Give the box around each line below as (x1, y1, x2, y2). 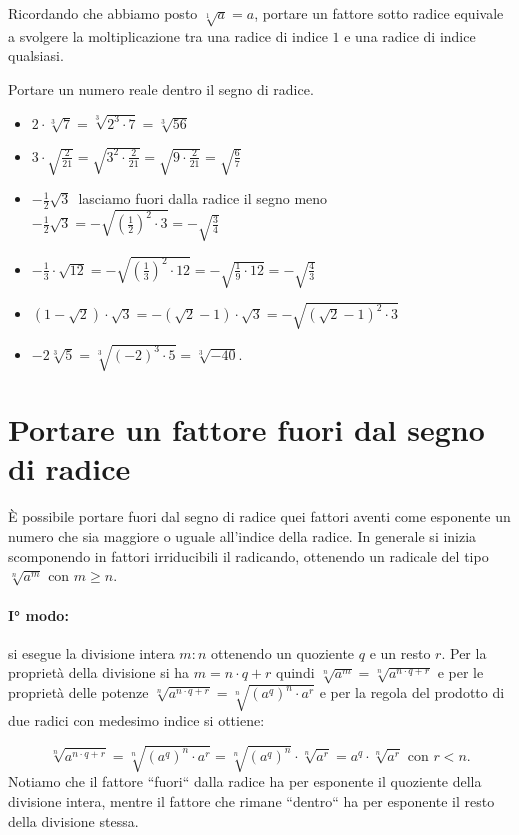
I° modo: (8, 604, 69, 625)
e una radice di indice (344, 25, 476, 46)
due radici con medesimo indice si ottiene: (8, 710, 265, 731)
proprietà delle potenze (8, 682, 149, 703)
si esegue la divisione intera (8, 642, 175, 663)
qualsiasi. (8, 45, 64, 66)
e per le (437, 662, 484, 683)
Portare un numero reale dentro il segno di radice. (8, 78, 314, 99)
